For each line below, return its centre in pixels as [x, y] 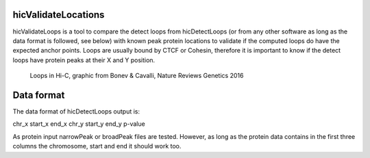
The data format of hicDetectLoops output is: [76, 111]
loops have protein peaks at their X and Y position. [84, 60]
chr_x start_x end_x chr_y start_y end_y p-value [79, 124]
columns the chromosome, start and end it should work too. [97, 146]
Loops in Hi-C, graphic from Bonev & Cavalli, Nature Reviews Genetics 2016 [137, 76]
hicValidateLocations [59, 15]
